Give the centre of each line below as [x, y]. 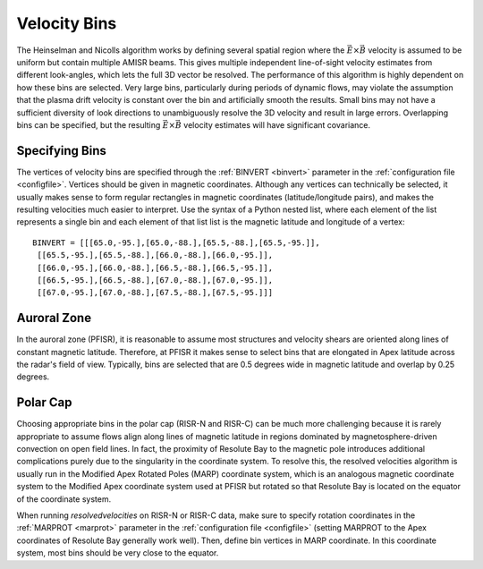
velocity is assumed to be [415, 50]
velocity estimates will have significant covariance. [277, 124]
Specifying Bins [61, 151]
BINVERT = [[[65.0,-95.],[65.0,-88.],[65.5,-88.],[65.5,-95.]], [177, 242]
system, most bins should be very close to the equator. [118, 553]
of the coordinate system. [64, 499]
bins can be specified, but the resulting [89, 124]
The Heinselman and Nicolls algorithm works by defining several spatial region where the [181, 50]
